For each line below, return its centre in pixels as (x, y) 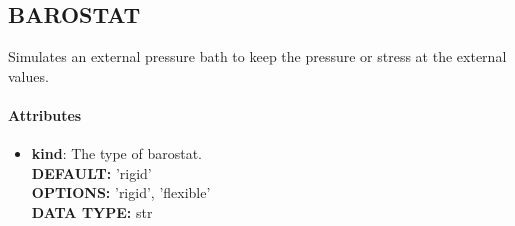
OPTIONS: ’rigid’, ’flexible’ (121, 192)
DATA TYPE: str (92, 211)
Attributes (45, 114)
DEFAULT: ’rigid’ (91, 172)
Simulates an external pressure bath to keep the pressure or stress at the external (257, 56)
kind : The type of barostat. (116, 153)
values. (28, 75)
